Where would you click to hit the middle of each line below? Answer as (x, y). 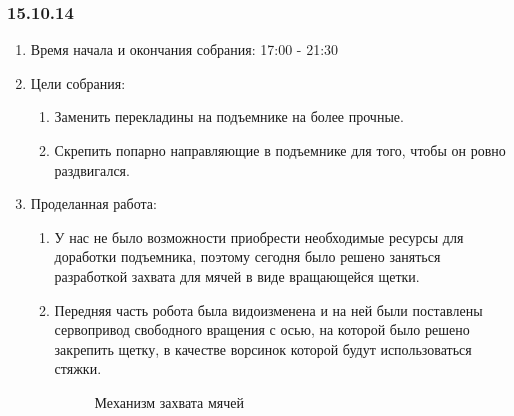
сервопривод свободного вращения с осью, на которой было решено (262, 329)
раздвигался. (92, 169)
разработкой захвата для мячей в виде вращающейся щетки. (237, 275)
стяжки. (78, 368)
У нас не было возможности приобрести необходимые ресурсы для (259, 236)
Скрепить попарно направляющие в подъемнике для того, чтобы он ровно (280, 150)
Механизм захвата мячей (169, 401)
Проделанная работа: (93, 203)
